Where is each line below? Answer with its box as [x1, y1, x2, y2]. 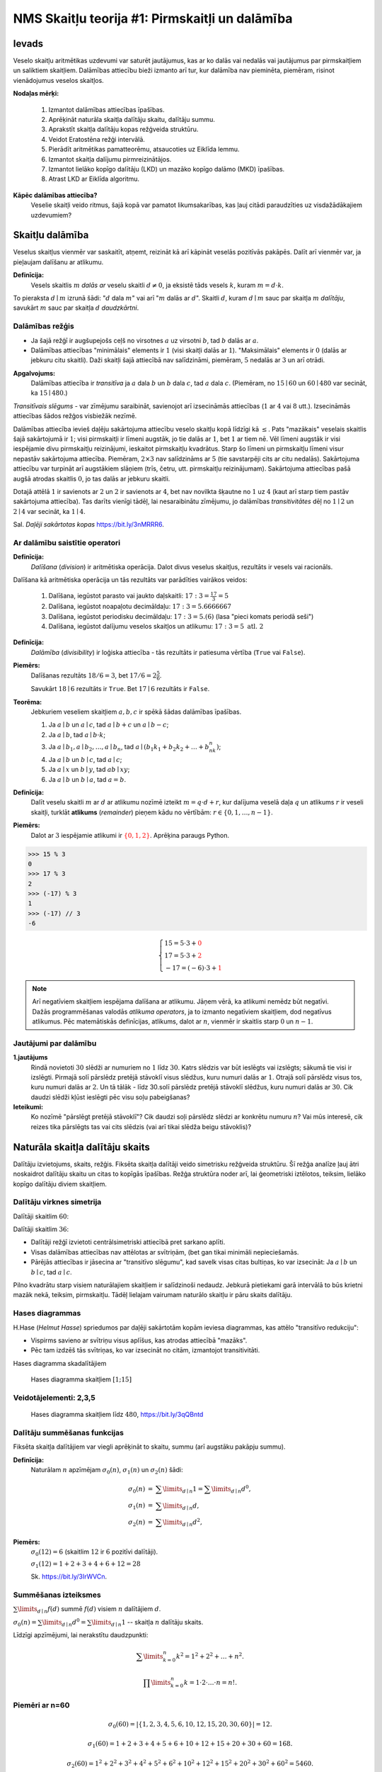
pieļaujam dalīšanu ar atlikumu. [13, 257, 104, 266]
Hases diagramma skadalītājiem [13, 1359, 107, 1367]
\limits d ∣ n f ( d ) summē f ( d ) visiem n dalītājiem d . [18, 1605, 161, 1615]
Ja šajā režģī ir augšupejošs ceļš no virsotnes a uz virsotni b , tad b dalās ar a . [30, 336, 259, 344]
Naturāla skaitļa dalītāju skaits [13, 1141, 150, 1153]
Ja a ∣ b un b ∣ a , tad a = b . [48, 775, 127, 783]
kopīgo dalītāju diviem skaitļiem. [13, 1179, 108, 1188]
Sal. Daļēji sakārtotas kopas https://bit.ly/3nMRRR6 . [13, 520, 164, 529]
